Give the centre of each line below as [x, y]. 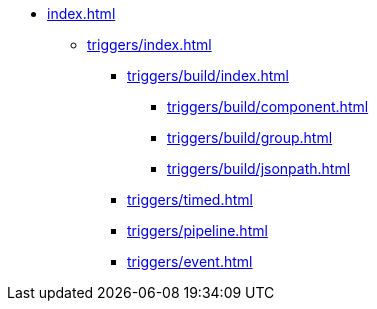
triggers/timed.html [190, 199]
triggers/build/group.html [250, 137]
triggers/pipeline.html [197, 230]
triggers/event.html [190, 261]
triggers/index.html [149, 44]
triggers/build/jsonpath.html [259, 168]
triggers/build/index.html [208, 75]
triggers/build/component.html [268, 106]
